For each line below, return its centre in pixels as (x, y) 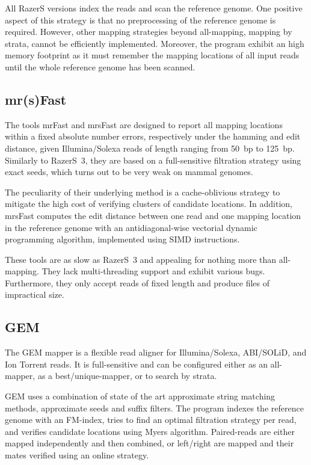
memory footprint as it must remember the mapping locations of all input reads (152, 55)
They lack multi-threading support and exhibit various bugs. (153, 271)
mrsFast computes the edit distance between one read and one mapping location (153, 215)
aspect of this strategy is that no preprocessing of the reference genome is (140, 20)
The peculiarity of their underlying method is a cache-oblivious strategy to (143, 192)
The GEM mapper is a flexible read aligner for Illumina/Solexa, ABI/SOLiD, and (156, 352)
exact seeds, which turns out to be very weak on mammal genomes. (129, 172)
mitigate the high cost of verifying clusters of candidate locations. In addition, (149, 204)
